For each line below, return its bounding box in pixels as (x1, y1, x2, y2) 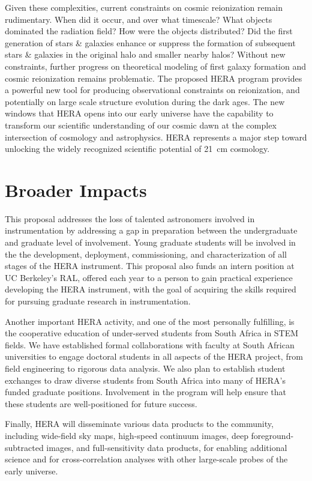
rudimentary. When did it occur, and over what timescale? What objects (5, 13, 272, 25)
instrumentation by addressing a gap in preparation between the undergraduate (5, 224, 298, 237)
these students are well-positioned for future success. (5, 397, 197, 410)
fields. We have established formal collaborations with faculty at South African (5, 338, 295, 351)
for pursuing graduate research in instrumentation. (5, 295, 191, 307)
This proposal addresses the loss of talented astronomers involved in (5, 212, 255, 225)
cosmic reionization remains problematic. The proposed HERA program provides (5, 71, 302, 84)
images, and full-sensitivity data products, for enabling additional (46, 441, 287, 453)
